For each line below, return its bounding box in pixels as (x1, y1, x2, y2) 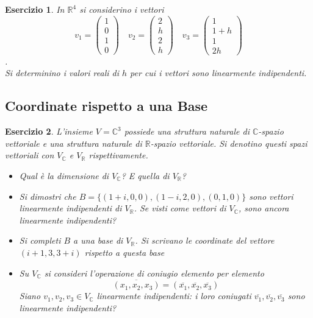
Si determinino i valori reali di (5, 66, 119, 79)
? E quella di (121, 169, 170, 182)
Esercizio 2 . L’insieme (5, 125, 93, 138)
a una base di (73, 234, 123, 247)
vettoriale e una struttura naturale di (5, 136, 142, 149)
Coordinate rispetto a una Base (5, 96, 208, 115)
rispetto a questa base (84, 246, 165, 258)
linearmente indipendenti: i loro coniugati (96, 289, 251, 302)
